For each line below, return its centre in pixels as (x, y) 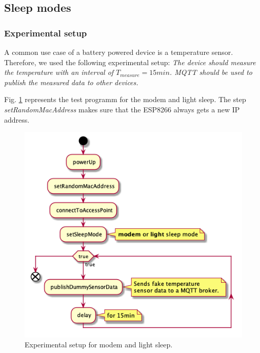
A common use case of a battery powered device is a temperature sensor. (119, 52)
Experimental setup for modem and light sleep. (99, 345)
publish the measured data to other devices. (71, 82)
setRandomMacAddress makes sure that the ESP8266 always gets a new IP (122, 109)
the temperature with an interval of (59, 72)
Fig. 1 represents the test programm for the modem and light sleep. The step (125, 99)
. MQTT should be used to (211, 72)
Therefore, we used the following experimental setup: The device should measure (130, 62)
